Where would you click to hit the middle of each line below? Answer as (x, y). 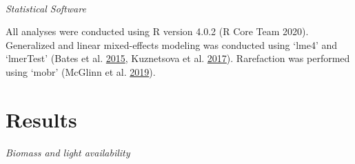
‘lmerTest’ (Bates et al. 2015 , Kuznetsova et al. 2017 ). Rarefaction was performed (178, 58)
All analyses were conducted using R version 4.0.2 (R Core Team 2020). (157, 31)
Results (41, 119)
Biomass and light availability (68, 152)
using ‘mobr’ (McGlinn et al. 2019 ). (81, 71)
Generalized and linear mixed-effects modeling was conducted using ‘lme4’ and (172, 44)
